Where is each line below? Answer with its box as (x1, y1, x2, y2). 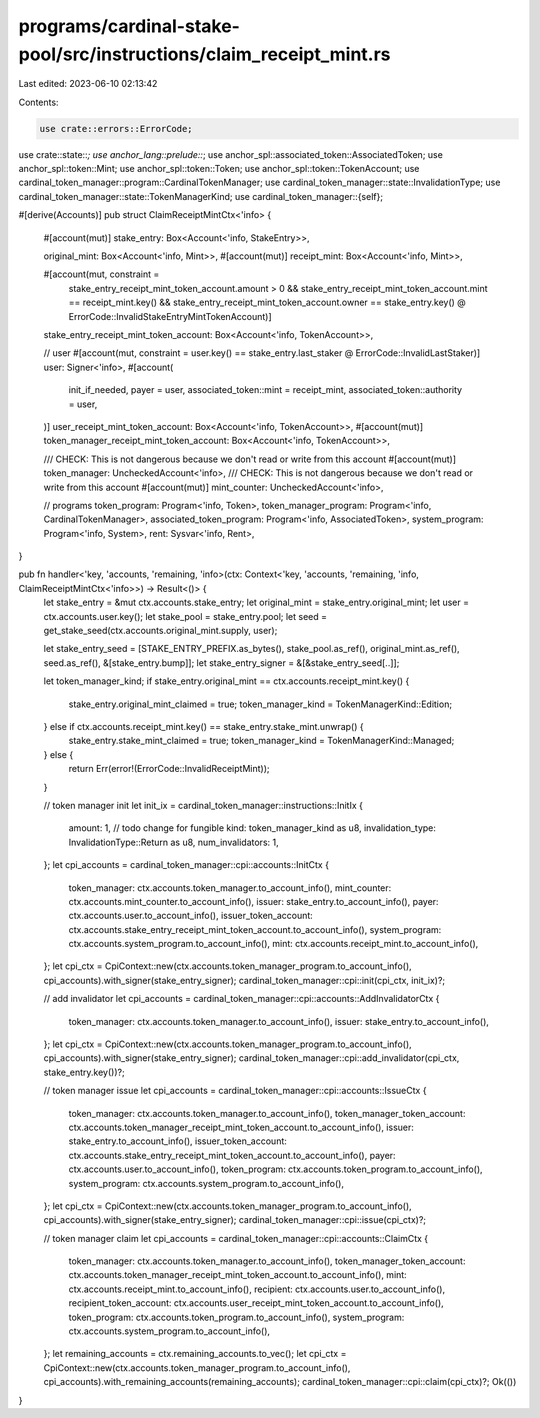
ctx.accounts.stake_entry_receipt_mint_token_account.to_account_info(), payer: (68, 1149, 396, 1161)
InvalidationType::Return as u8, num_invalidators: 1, (68, 836, 279, 848)
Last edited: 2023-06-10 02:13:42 (18, 78, 158, 90)
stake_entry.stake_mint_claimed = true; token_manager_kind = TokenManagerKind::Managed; (68, 735, 455, 747)
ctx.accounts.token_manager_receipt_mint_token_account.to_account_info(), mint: (68, 1269, 407, 1281)
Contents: (18, 96, 59, 108)
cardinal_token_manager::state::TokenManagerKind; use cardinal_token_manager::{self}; (18, 190, 384, 202)
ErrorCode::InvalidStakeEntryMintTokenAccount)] (68, 310, 272, 322)
